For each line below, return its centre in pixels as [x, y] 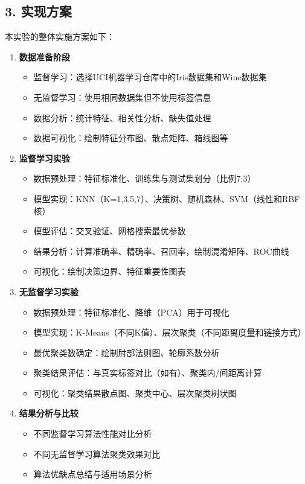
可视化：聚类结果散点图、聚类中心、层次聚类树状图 [135, 393]
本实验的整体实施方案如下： [60, 37]
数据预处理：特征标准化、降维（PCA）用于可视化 [131, 312]
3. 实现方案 [38, 11]
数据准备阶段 [44, 56]
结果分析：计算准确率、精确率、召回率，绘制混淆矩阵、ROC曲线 [161, 251]
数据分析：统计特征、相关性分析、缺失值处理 [122, 117]
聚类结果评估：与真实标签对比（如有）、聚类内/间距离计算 [148, 373]
